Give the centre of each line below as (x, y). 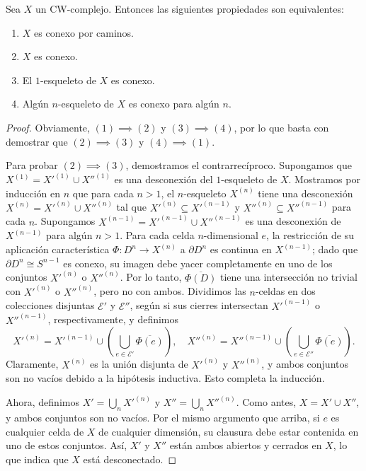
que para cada (103, 193)
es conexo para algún (174, 104)
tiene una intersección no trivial (289, 277)
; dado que (335, 249)
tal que (131, 207)
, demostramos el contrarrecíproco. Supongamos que (239, 165)
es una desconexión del (164, 179)
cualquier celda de (45, 431)
